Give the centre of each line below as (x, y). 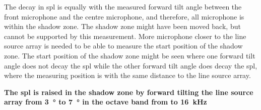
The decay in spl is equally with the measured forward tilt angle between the (123, 6)
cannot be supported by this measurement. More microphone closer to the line (125, 36)
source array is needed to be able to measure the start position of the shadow (123, 46)
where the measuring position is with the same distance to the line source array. (127, 75)
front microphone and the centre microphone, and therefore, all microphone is (124, 16)
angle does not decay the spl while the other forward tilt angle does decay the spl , (131, 65)
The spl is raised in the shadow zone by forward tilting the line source (129, 92)
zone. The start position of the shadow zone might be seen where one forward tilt (130, 55)
